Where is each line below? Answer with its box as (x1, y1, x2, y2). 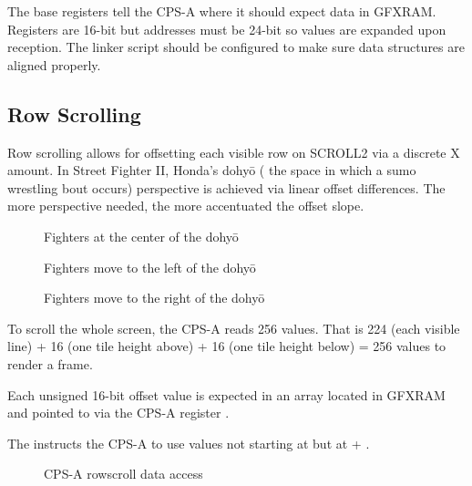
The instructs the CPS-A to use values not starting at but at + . (7, 433, 370, 452)
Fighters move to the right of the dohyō (44, 288, 265, 307)
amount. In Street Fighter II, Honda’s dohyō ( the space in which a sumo (7, 160, 416, 180)
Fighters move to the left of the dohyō (44, 257, 256, 276)
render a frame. (7, 354, 93, 373)
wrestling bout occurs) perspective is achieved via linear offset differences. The (7, 178, 446, 197)
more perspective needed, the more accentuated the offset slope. (7, 196, 364, 215)
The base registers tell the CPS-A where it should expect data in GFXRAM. (7, 2, 436, 20)
